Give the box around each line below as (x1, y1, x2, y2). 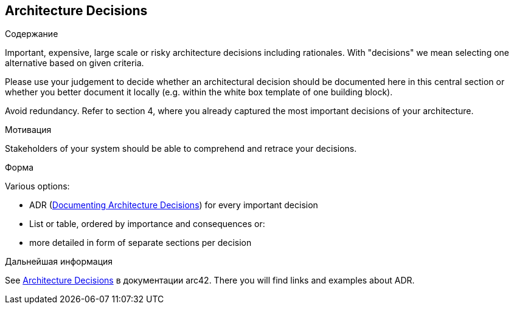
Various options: (5, 181, 70, 192)
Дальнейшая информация (5, 256, 113, 267)
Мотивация (5, 124, 52, 135)
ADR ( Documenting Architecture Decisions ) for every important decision (29, 200, 318, 211)
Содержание (5, 29, 58, 39)
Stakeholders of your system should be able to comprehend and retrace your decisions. (5, 143, 357, 154)
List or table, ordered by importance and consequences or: (29, 219, 265, 229)
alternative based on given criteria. (5, 58, 144, 69)
